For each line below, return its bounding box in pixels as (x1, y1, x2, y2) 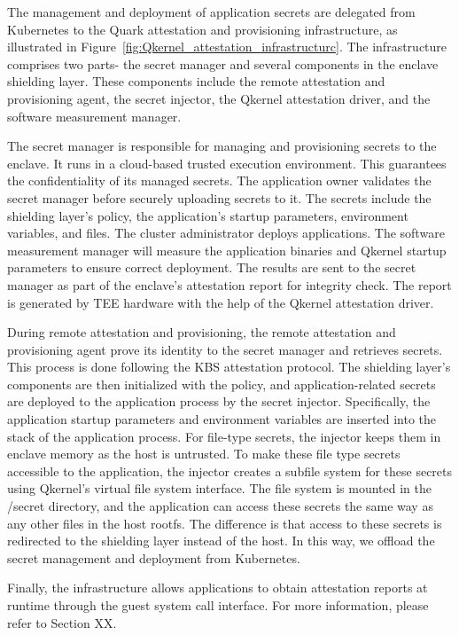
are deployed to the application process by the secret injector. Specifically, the (7, 392, 431, 411)
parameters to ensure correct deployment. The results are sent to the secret (7, 258, 416, 277)
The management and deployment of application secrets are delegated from (7, 3, 416, 20)
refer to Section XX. (7, 613, 117, 631)
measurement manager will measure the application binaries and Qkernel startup (7, 240, 447, 259)
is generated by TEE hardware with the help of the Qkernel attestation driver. (7, 293, 434, 311)
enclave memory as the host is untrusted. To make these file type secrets (7, 444, 401, 463)
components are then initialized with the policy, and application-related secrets (7, 374, 436, 393)
